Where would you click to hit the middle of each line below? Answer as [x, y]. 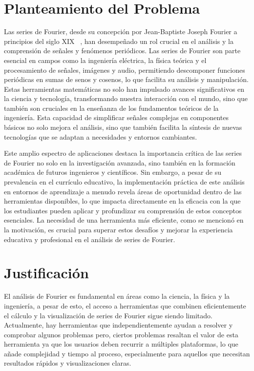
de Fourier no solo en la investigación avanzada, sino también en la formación [120, 162]
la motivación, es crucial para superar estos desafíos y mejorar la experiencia [118, 229]
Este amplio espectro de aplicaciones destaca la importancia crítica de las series [123, 153]
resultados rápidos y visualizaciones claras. [68, 363]
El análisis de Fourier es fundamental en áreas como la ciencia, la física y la [117, 296]
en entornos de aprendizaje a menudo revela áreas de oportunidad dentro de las [123, 191]
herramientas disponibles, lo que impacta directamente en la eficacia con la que [122, 201]
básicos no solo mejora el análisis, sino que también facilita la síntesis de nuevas [123, 127]
